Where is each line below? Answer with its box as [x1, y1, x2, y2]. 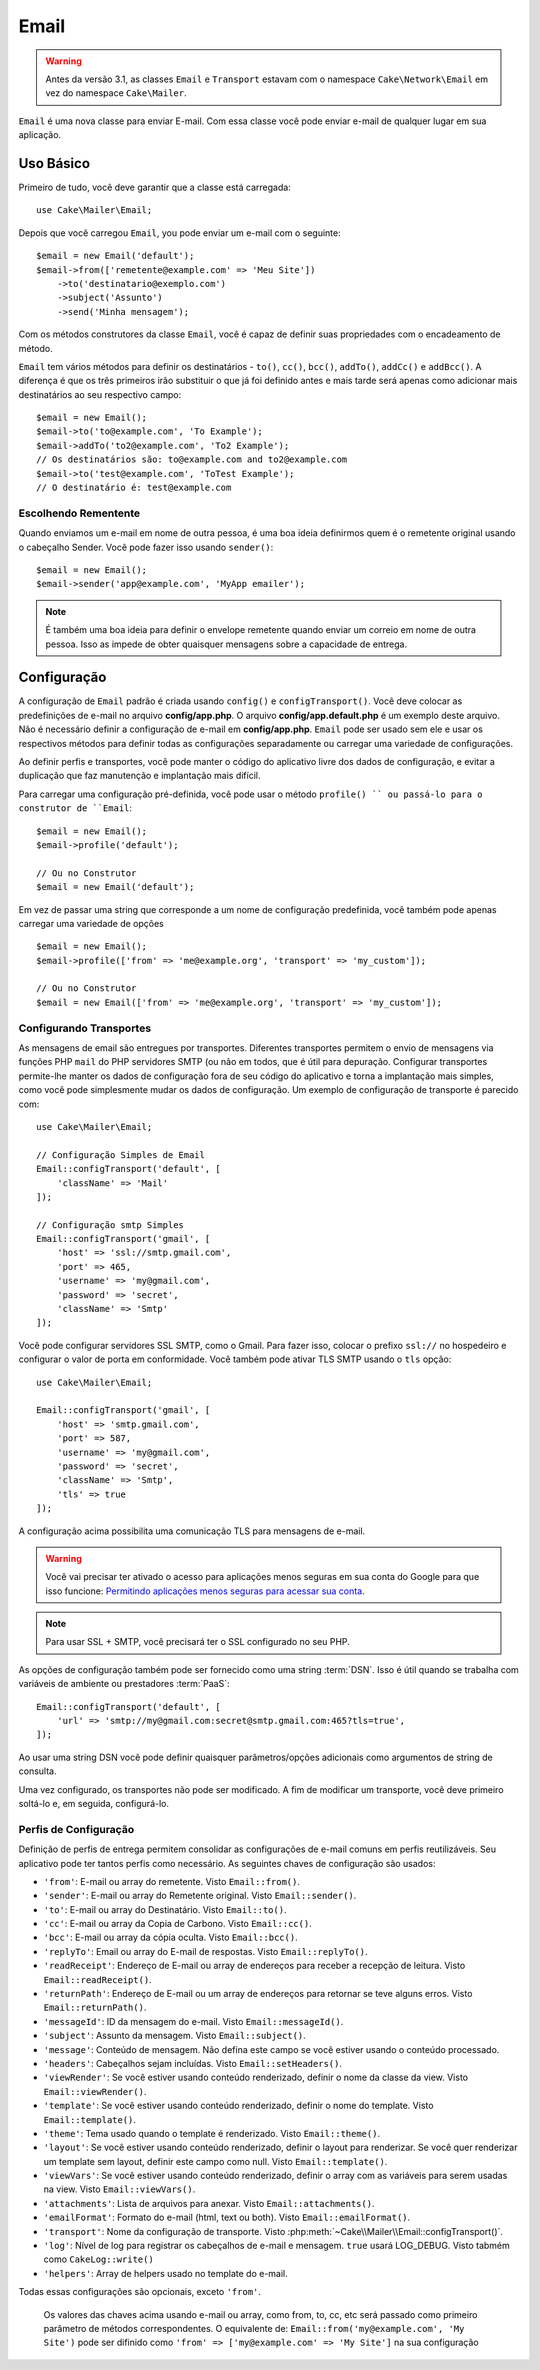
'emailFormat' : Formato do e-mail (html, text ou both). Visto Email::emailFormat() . [43, 2211, 411, 2224]
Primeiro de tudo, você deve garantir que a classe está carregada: [18, 181, 292, 194]
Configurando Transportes [18, 1021, 152, 1035]
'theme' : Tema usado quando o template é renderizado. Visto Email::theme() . [43, 2127, 380, 2139]
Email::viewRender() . [43, 2085, 147, 2097]
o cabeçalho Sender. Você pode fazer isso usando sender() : [18, 541, 274, 553]
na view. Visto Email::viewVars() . [43, 2183, 196, 2195]
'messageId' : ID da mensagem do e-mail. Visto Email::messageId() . [43, 2015, 344, 2027]
